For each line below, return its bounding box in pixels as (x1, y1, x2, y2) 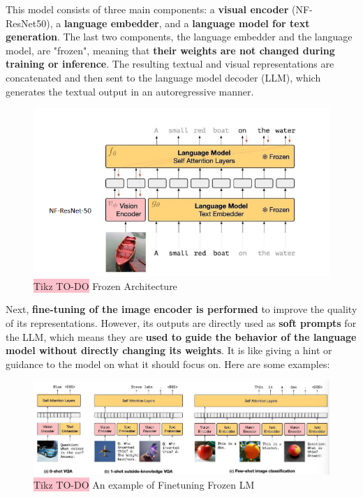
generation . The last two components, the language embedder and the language (6, 29, 353, 44)
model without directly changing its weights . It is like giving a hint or (6, 343, 332, 358)
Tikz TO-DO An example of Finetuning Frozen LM (34, 477, 255, 491)
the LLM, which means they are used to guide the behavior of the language (6, 329, 357, 344)
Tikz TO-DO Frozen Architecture (34, 278, 177, 293)
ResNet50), (6, 15, 53, 30)
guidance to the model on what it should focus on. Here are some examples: (6, 356, 330, 371)
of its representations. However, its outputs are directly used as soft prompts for (6, 316, 357, 330)
